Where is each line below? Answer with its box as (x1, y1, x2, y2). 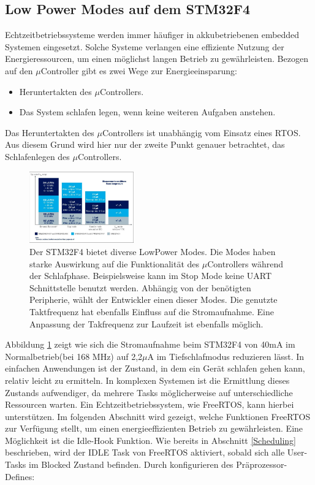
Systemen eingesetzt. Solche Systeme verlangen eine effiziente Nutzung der (5, 40, 284, 53)
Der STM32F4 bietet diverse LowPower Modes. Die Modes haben (29, 245, 276, 258)
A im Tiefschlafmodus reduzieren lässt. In (147, 349, 305, 362)
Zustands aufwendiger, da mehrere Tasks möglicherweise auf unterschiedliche (5, 386, 293, 399)
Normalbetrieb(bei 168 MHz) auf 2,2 (5, 349, 143, 362)
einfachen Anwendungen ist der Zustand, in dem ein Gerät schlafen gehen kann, (5, 362, 305, 375)
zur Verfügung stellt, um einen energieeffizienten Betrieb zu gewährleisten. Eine (5, 422, 303, 435)
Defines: (5, 470, 35, 483)
